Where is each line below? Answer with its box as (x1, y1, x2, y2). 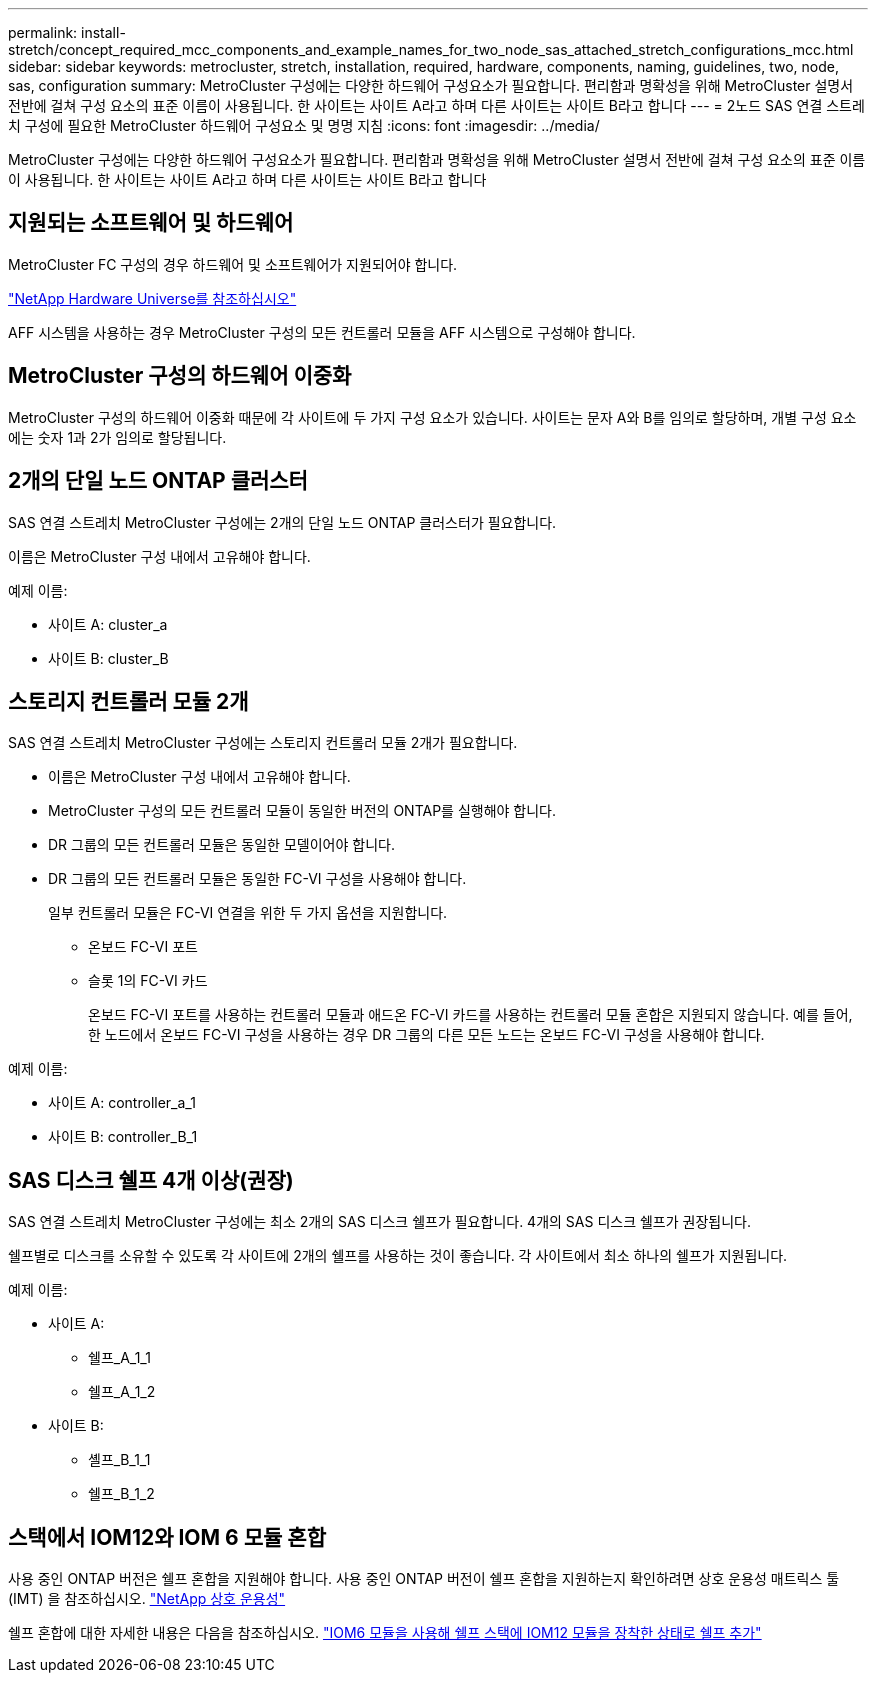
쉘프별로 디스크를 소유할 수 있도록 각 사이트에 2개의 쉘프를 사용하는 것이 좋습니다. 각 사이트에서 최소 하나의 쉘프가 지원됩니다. (8, 1247, 788, 1265)
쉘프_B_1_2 (88, 1485, 155, 1503)
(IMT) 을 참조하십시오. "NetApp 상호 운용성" (8, 1590, 286, 1608)
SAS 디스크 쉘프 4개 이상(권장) (8, 1167, 294, 1193)
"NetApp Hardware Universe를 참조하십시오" (8, 289, 297, 307)
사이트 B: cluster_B (48, 649, 169, 667)
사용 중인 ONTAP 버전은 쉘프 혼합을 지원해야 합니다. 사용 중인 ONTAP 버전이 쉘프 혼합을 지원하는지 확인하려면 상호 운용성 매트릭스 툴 (8, 1570, 840, 1588)
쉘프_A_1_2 (88, 1383, 156, 1401)
